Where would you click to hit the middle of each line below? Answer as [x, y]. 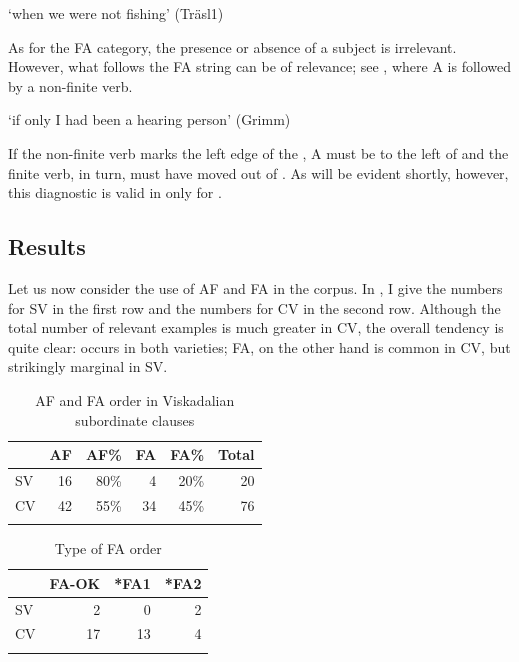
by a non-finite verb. [70, 85]
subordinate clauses [135, 419]
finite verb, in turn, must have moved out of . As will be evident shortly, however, [258, 172]
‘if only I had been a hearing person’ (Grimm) [149, 119]
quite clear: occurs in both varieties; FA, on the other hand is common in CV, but [259, 346]
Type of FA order [108, 548]
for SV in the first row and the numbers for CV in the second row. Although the [254, 307]
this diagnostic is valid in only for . [115, 192]
